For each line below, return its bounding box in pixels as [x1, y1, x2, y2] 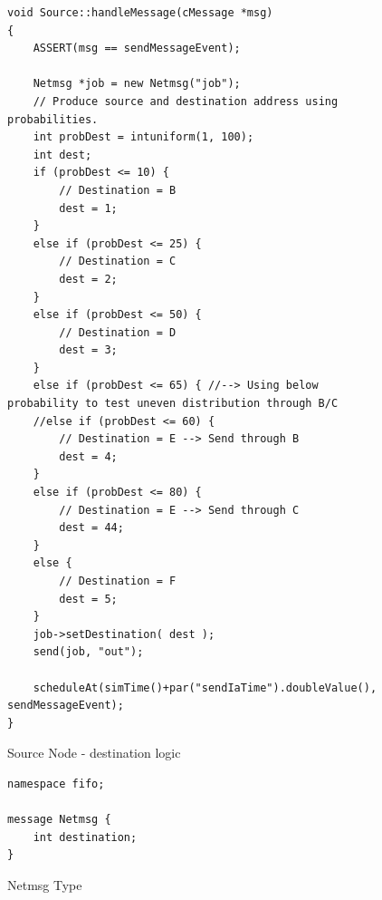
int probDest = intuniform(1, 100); [33, 131, 254, 144]
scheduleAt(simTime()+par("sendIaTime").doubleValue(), [33, 681, 377, 694]
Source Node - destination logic [7, 743, 181, 762]
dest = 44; [59, 521, 124, 535]
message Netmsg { [7, 813, 111, 827]
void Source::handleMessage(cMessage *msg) [7, 6, 273, 19]
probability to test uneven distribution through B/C [7, 397, 339, 411]
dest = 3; [59, 344, 118, 357]
